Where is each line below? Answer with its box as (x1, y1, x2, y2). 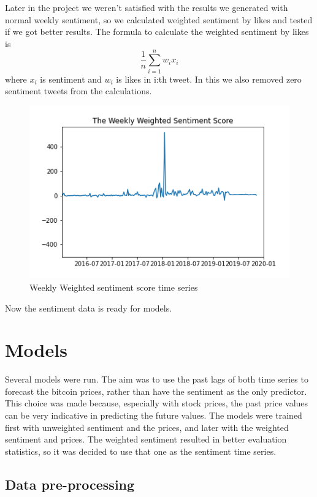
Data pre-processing (5, 474, 135, 493)
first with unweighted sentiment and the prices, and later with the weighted (5, 420, 289, 433)
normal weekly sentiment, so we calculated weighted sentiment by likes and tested (5, 13, 313, 26)
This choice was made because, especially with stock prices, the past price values (5, 397, 308, 409)
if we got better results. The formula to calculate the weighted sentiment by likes (5, 25, 309, 38)
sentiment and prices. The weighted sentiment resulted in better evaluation (5, 433, 287, 446)
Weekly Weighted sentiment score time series (29, 280, 198, 293)
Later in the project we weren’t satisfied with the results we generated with (5, 1, 288, 13)
